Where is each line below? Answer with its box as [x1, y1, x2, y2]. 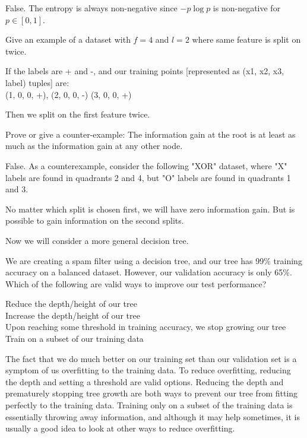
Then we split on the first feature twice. [5, 108, 150, 120]
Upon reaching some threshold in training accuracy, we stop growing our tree [5, 320, 286, 333]
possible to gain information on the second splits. [5, 214, 184, 227]
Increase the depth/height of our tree [5, 309, 140, 321]
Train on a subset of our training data [5, 332, 144, 345]
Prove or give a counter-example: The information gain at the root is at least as [5, 128, 296, 140]
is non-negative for [213, 2, 281, 14]
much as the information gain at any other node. [5, 139, 183, 152]
